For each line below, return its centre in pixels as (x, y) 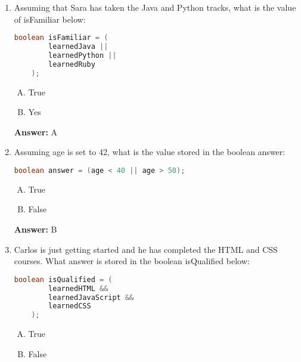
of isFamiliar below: (50, 19)
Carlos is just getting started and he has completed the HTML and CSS (146, 249)
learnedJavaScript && (91, 297)
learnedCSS (70, 306)
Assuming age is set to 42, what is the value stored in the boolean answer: (150, 152)
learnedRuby (72, 64)
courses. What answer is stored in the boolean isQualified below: (132, 261)
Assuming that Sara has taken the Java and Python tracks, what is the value (155, 7)
